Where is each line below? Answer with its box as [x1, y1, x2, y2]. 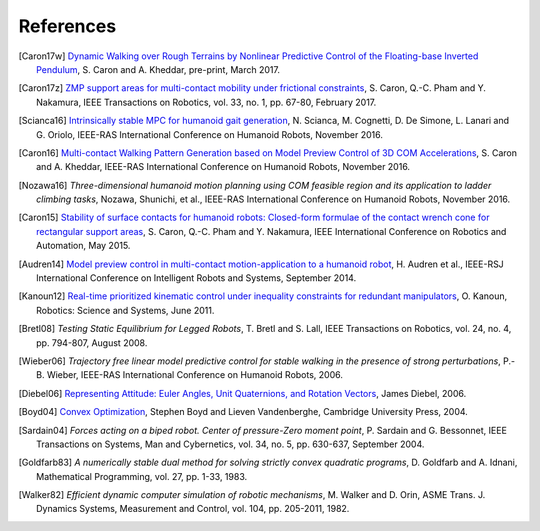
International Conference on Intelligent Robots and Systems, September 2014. [36, 272, 357, 284]
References [18, 15, 117, 37]
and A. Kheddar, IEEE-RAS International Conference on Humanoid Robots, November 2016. [36, 161, 410, 173]
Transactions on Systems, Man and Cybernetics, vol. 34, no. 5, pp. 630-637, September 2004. [36, 438, 425, 450]
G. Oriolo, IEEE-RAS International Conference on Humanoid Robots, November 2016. [36, 128, 384, 140]
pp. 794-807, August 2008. [36, 336, 148, 349]
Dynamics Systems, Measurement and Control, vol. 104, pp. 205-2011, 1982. [36, 503, 350, 515]
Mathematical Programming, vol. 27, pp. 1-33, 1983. [36, 470, 248, 482]
